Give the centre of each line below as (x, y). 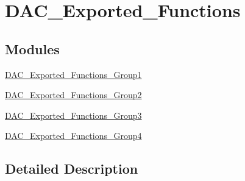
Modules (32, 48)
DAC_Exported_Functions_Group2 (73, 95)
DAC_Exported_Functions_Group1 (73, 74)
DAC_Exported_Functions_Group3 (73, 115)
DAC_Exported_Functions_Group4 (73, 136)
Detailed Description (72, 169)
